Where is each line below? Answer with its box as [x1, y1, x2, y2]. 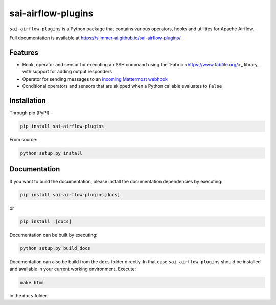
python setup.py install [20, 150, 83, 156]
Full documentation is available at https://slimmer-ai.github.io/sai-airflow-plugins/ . [9, 35, 182, 41]
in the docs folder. [9, 292, 48, 298]
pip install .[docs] [20, 219, 72, 224]
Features [9, 48, 38, 57]
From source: [9, 136, 38, 142]
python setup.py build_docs [20, 245, 90, 251]
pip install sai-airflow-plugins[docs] [20, 192, 120, 198]
